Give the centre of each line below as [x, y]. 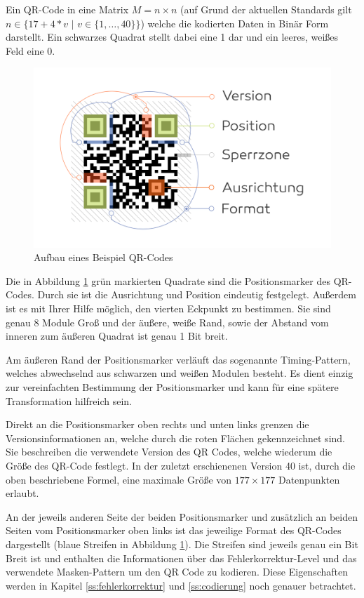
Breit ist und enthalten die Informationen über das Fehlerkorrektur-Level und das [181, 558]
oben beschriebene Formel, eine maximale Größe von [119, 479]
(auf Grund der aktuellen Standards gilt [266, 9]
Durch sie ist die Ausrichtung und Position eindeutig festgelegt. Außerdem [197, 294]
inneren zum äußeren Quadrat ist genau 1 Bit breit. [117, 336]
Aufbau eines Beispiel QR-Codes [103, 257]
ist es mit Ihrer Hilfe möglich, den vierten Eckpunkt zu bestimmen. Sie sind [168, 308]
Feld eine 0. [31, 50]
